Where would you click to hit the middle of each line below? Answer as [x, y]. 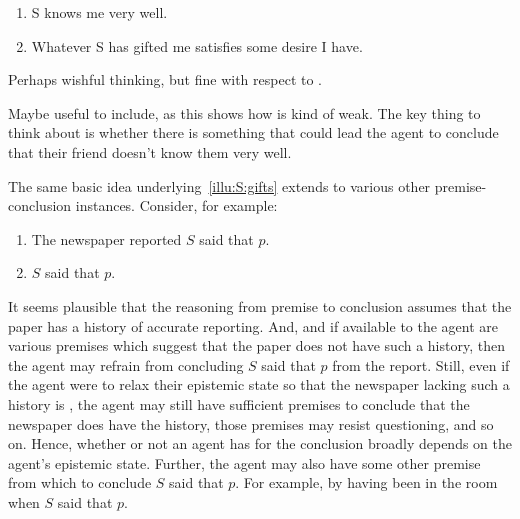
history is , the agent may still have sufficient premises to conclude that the [239, 403]
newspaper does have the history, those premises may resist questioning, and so [251, 423]
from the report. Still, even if [421, 364]
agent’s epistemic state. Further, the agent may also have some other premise [244, 462]
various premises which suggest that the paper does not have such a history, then [256, 345]
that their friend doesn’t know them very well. [150, 151]
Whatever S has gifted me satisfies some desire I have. [197, 45]
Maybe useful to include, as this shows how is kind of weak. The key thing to [244, 112]
